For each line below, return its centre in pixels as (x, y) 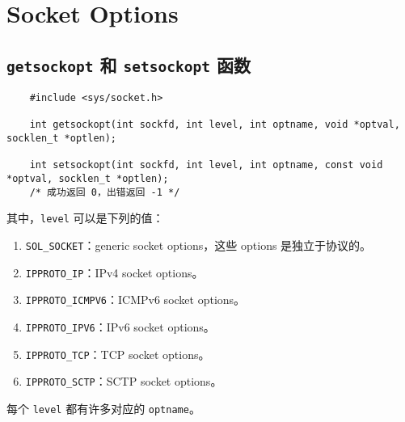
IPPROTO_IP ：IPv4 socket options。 (114, 272)
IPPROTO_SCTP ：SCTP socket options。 (124, 381)
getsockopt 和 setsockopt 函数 (129, 64)
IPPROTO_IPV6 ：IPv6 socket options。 (120, 327)
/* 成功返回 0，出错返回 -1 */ (105, 192)
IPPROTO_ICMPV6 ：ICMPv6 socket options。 (135, 300)
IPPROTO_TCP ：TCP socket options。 (118, 354)
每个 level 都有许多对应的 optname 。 (103, 408)
